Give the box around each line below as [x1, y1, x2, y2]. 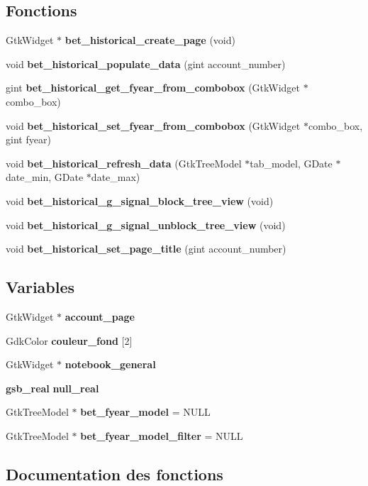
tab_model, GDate [250, 155, 333, 170]
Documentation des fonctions [6, 463, 223, 485]
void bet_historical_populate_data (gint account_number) [6, 56, 286, 71]
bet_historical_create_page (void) [65, 33, 235, 48]
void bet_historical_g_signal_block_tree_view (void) [6, 193, 274, 208]
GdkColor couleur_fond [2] [6, 333, 133, 348]
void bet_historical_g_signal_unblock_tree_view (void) [6, 217, 286, 232]
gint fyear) [6, 132, 51, 147]
